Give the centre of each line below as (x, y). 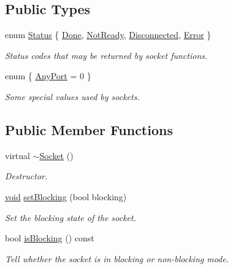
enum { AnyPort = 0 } (48, 76)
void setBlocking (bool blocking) (66, 196)
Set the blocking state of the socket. (71, 217)
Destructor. (26, 176)
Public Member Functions (89, 129)
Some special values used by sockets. (72, 96)
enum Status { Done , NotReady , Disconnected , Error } (108, 35)
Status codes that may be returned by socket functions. (106, 55)
